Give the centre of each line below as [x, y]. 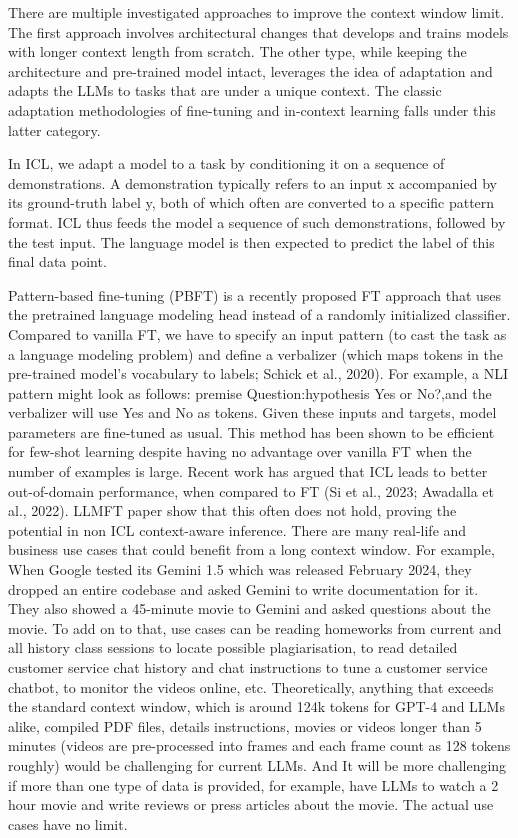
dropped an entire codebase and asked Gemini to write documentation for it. [243, 588]
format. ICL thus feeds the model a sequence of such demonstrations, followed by [257, 221]
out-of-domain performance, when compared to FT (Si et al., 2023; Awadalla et [251, 490]
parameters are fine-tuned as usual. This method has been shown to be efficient [251, 431]
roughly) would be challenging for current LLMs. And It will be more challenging [257, 764]
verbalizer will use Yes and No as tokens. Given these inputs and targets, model [252, 412]
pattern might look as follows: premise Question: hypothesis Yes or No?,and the [250, 392]
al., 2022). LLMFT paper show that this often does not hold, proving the [232, 510]
